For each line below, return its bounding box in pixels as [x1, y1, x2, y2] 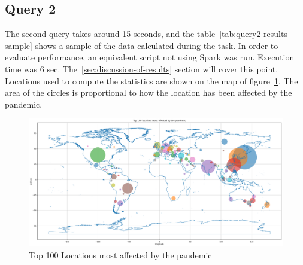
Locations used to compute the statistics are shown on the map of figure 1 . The [5, 74, 298, 87]
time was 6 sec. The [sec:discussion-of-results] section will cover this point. [5, 62, 278, 75]
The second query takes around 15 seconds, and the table [5, 28, 216, 40]
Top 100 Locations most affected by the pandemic [29, 248, 212, 261]
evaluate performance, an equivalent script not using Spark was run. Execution [5, 51, 295, 63]
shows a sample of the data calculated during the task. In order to [35, 39, 278, 51]
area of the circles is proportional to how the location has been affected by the [5, 86, 292, 99]
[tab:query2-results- [219, 28, 290, 40]
